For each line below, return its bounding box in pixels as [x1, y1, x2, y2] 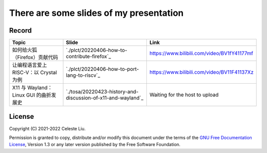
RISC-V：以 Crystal [12, 69, 57, 76]
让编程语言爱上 [12, 62, 47, 69]
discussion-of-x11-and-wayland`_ [66, 95, 143, 102]
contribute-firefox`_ [66, 53, 111, 60]
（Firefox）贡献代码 [12, 54, 58, 61]
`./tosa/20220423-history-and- [66, 88, 138, 95]
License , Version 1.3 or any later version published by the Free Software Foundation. [9, 142, 180, 148]
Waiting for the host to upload [149, 92, 219, 99]
